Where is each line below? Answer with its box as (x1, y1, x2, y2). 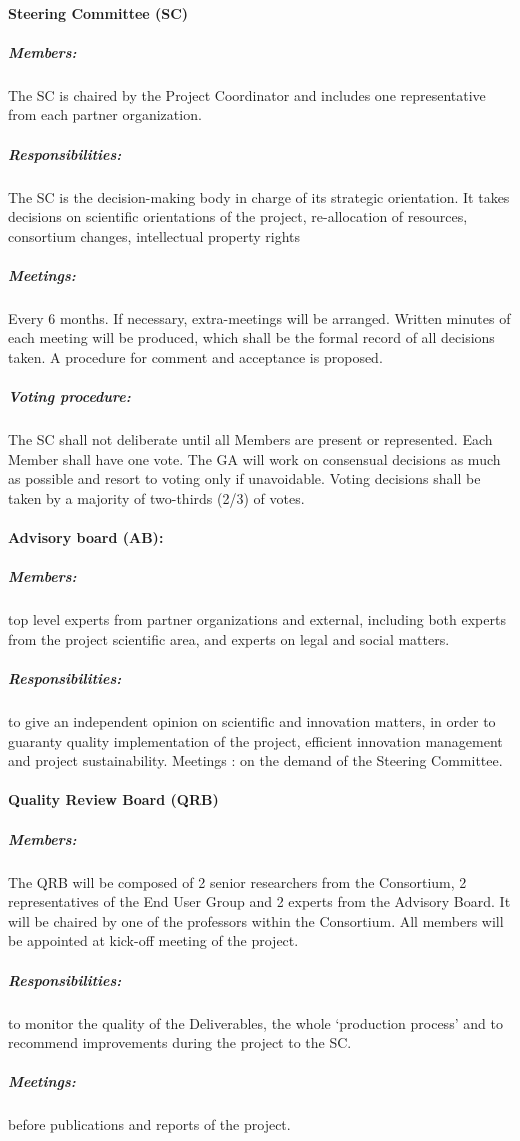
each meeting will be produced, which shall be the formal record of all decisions (8, 327, 495, 348)
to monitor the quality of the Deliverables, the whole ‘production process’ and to (8, 1012, 503, 1033)
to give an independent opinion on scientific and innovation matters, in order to (8, 711, 496, 732)
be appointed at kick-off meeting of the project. (8, 930, 299, 951)
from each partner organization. (8, 104, 202, 125)
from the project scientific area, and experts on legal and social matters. (8, 628, 450, 649)
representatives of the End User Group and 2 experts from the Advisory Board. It (8, 891, 511, 912)
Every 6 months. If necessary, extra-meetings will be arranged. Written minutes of (8, 307, 511, 328)
